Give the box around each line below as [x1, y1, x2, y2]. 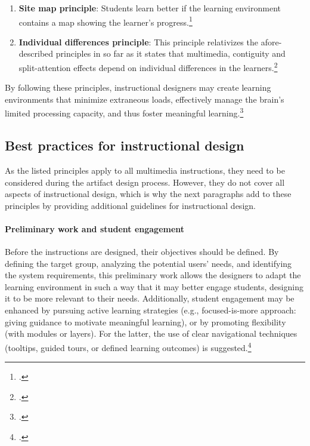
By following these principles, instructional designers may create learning [5, 81, 271, 94]
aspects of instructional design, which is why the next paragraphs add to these [5, 187, 292, 200]
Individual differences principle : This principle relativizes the [18, 35, 258, 48]
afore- [261, 35, 282, 48]
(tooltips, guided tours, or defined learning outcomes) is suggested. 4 [5, 339, 252, 353]
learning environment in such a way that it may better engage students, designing [5, 280, 303, 293]
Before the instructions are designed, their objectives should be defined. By [5, 245, 279, 258]
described [18, 47, 54, 60]
